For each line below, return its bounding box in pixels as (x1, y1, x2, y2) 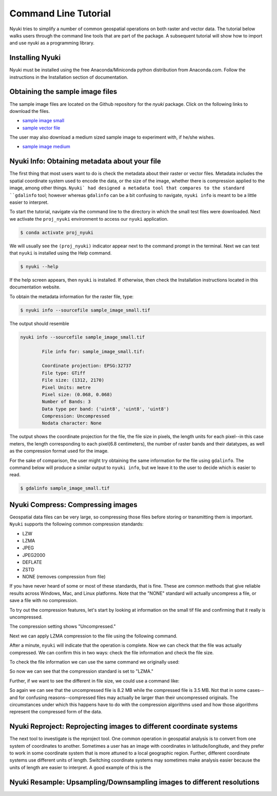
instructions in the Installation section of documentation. (9, 74, 128, 80)
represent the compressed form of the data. (9, 709, 103, 715)
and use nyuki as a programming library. (9, 40, 95, 46)
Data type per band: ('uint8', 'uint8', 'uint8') (42, 406, 169, 412)
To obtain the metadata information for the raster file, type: (9, 293, 134, 300)
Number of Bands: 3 (42, 399, 91, 405)
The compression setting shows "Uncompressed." (9, 624, 116, 630)
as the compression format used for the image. (9, 448, 109, 454)
